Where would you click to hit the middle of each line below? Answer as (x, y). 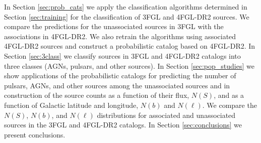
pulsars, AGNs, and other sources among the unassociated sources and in (117, 85)
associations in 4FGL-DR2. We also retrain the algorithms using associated (120, 36)
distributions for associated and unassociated (166, 115)
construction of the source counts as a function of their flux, (97, 95)
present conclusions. (35, 134)
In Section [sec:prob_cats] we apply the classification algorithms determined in (126, 7)
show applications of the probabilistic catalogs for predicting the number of (120, 76)
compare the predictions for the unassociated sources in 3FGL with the (114, 26)
